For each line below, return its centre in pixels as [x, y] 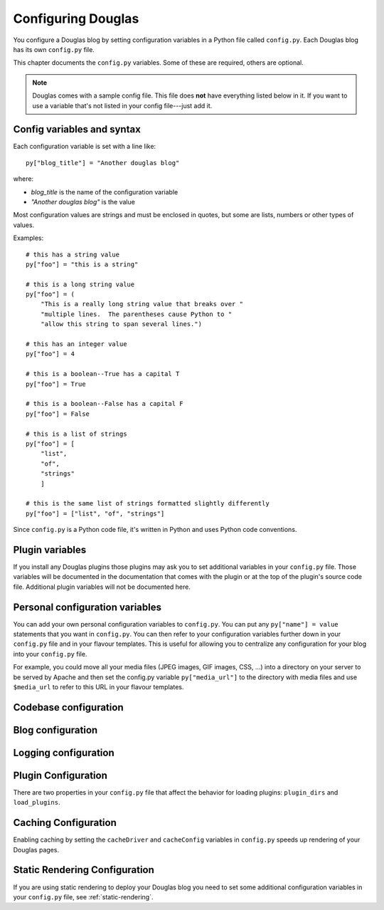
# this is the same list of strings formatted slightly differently [148, 503]
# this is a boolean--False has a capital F [105, 404]
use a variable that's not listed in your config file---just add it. [122, 105]
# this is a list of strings [76, 434]
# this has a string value [73, 254]
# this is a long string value [80, 284]
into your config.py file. [50, 654]
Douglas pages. [36, 849]
